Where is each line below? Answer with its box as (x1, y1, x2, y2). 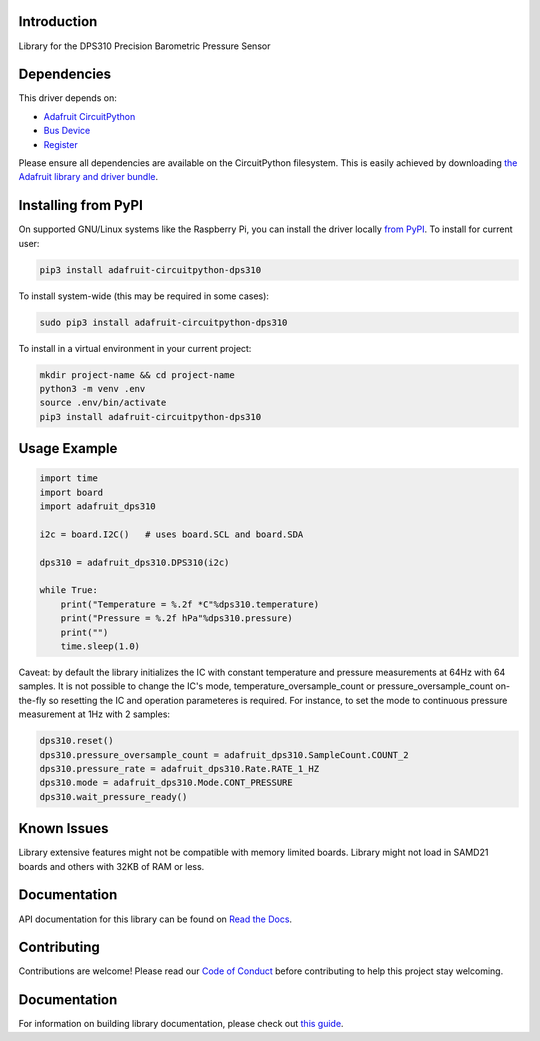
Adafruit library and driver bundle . (18, 171, 159, 183)
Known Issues (18, 820, 109, 837)
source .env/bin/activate (39, 397, 167, 409)
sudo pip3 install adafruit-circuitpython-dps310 (39, 316, 288, 328)
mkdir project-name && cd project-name (39, 369, 235, 380)
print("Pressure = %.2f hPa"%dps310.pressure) (60, 613, 294, 624)
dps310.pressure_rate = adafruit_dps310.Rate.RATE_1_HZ (39, 763, 320, 774)
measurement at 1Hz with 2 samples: (18, 708, 170, 720)
